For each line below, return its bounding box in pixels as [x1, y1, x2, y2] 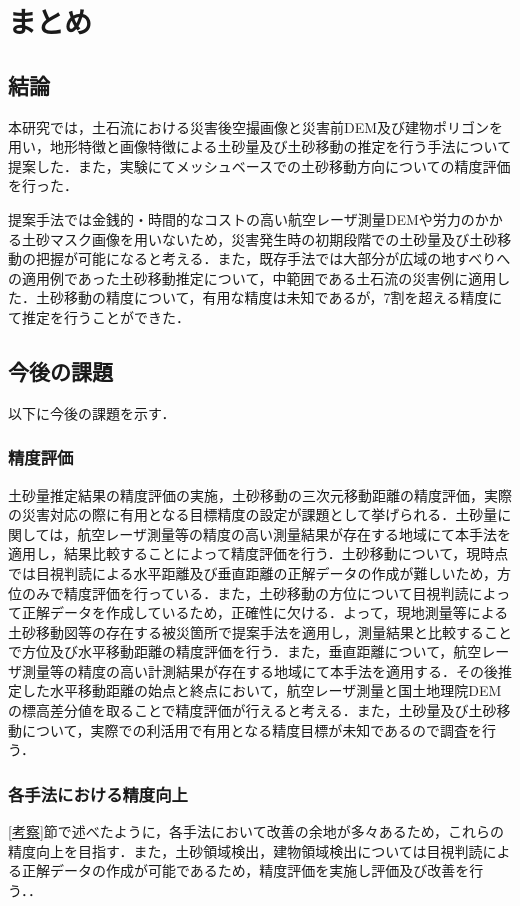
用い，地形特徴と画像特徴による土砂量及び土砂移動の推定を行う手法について [8, 136, 512, 157]
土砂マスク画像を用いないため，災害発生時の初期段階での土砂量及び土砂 [21, 228, 498, 249]
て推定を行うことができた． [8, 306, 190, 327]
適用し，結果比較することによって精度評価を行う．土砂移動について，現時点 [8, 543, 509, 564]
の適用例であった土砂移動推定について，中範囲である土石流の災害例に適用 [8, 267, 497, 288]
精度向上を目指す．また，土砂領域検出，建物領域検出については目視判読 [8, 840, 483, 861]
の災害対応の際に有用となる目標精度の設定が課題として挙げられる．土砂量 [8, 504, 498, 525]
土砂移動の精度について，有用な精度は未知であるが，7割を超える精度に [35, 287, 503, 308]
